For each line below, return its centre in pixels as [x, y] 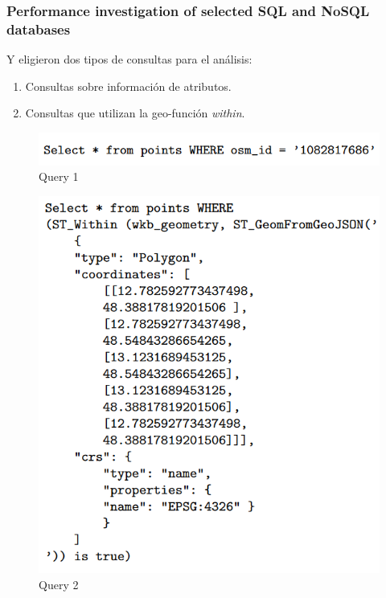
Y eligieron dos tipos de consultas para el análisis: [129, 59]
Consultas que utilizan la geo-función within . [135, 113]
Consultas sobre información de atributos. [128, 86]
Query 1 [59, 176]
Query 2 [59, 584]
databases [39, 29]
